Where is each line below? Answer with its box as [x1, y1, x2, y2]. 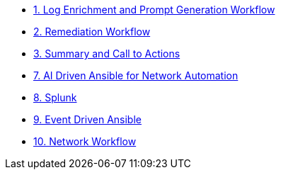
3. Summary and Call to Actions [33, 47, 180, 60]
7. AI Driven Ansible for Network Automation [33, 69, 239, 81]
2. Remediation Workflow [33, 26, 151, 38]
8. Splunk [33, 91, 77, 103]
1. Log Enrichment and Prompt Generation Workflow [33, 4, 275, 16]
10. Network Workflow [33, 135, 137, 147]
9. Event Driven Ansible [33, 113, 142, 125]
